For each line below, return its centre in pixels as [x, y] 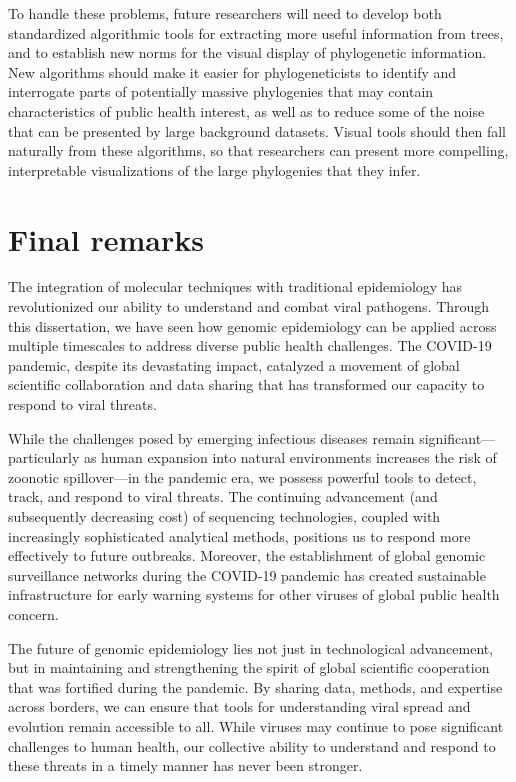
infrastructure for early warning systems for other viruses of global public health [254, 594]
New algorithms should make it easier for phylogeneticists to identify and [232, 71]
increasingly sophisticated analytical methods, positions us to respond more [239, 535]
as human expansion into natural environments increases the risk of [290, 457]
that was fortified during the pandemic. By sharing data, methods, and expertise [255, 686]
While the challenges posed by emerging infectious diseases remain [211, 437]
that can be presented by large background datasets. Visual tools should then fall [257, 130]
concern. [33, 613]
